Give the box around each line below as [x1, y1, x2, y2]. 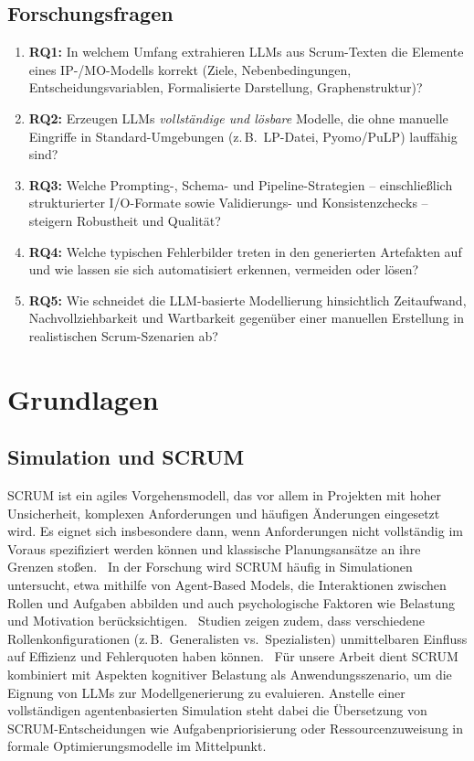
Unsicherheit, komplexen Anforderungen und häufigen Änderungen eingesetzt [7, 503, 440, 522]
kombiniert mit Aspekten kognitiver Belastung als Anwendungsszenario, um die [7, 665, 452, 684]
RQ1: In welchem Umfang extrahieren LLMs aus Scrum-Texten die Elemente [28, 42, 464, 61]
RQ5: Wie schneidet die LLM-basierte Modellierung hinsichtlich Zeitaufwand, [28, 290, 467, 309]
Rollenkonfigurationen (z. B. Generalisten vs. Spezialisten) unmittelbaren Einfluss [7, 628, 468, 648]
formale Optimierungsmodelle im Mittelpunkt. [7, 736, 267, 756]
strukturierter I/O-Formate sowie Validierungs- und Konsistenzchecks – [28, 193, 428, 212]
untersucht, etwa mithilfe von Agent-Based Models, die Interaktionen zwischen [7, 575, 447, 595]
